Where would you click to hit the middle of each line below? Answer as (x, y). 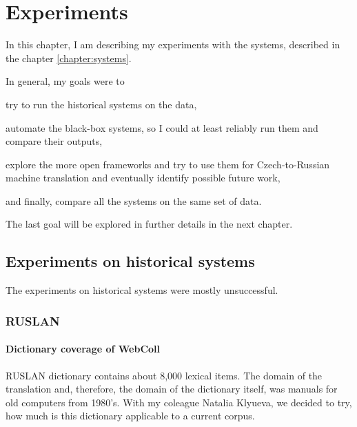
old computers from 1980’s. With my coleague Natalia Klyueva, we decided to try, (179, 402)
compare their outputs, (54, 141)
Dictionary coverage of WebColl (83, 349)
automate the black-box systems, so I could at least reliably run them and (162, 127)
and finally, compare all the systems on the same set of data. (134, 200)
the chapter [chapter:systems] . (69, 58)
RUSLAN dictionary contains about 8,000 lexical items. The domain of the (164, 375)
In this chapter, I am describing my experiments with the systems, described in (173, 44)
